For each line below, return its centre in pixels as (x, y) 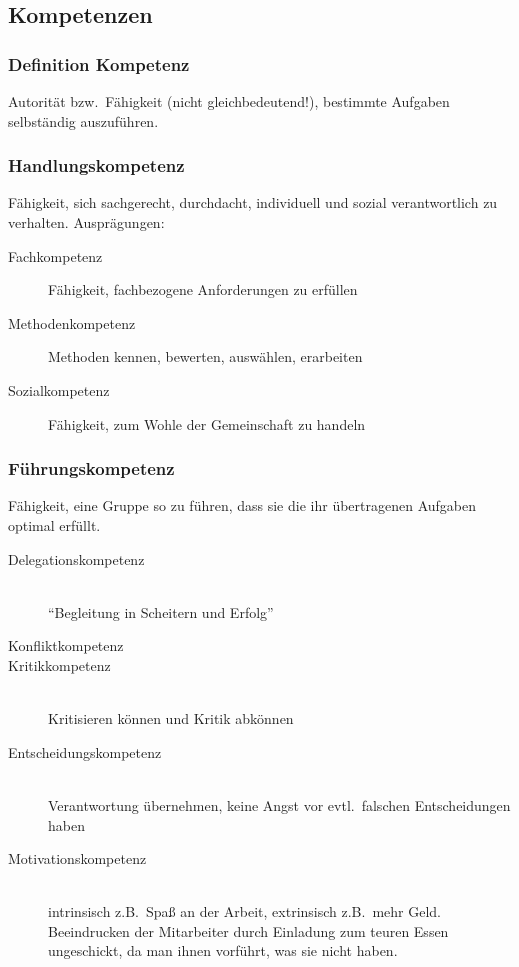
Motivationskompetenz (77, 858)
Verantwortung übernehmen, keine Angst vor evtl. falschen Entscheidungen (279, 804)
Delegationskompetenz (76, 558)
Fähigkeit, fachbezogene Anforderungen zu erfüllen (203, 289)
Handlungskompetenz (96, 165)
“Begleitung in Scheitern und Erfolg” (161, 611)
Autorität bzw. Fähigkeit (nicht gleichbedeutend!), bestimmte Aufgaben (229, 101)
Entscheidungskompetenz (85, 751)
